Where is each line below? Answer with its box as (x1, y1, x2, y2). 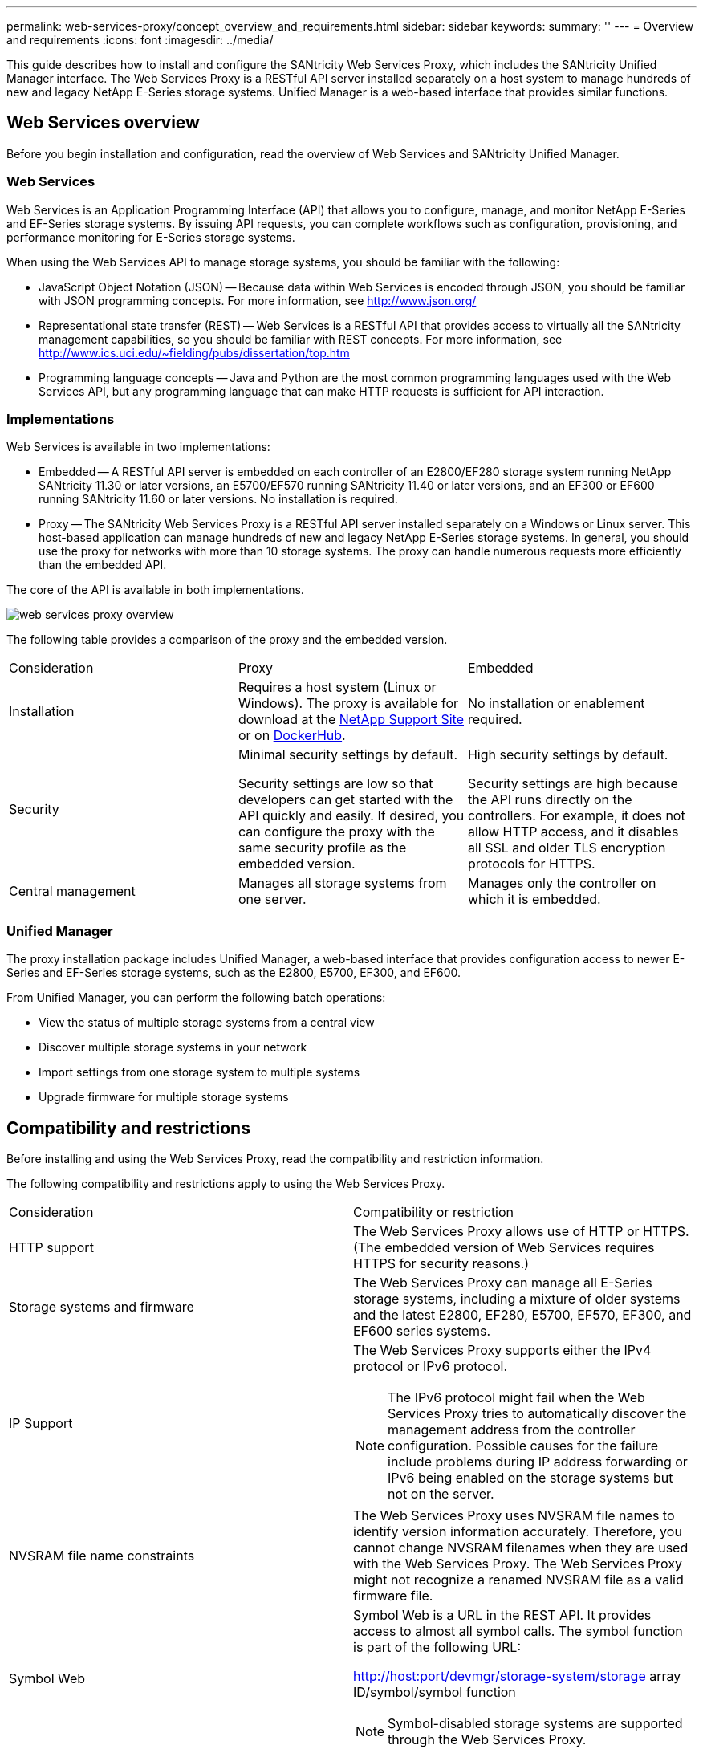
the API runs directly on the (467, 791, 632, 808)
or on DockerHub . (238, 727, 346, 744)
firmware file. (353, 1587, 433, 1604)
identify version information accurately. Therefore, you (353, 1523, 682, 1539)
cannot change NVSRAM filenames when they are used (353, 1539, 689, 1556)
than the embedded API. (39, 558, 167, 572)
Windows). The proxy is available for (238, 695, 459, 712)
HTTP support (9, 1238, 94, 1255)
